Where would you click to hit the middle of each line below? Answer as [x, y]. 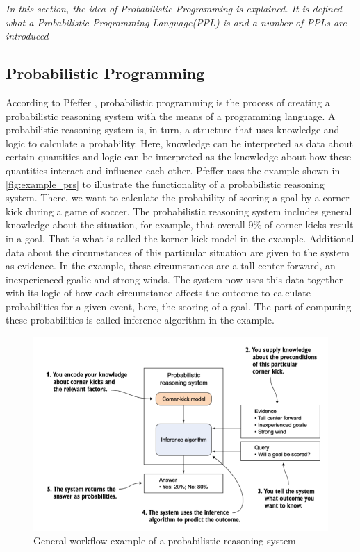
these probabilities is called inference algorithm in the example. [140, 320]
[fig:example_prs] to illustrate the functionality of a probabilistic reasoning [165, 184]
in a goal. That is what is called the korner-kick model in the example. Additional [180, 238]
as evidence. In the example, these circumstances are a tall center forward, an [171, 266]
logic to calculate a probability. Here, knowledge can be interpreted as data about [179, 143]
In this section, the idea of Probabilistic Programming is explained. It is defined [174, 8]
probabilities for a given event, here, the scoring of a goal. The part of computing [179, 306]
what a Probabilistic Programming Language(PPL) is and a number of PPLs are [176, 22]
